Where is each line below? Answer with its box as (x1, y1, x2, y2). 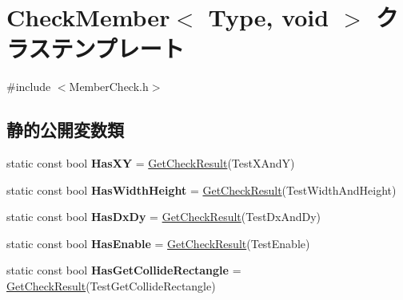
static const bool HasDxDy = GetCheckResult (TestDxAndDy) (6, 208, 321, 225)
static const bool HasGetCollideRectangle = (6, 262, 241, 278)
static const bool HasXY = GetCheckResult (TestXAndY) (6, 155, 295, 172)
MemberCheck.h (69, 78, 149, 95)
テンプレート (50, 32, 185, 65)
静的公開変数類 (6, 117, 124, 142)
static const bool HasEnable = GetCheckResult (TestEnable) (6, 235, 310, 251)
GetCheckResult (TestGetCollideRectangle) (6, 278, 216, 294)
